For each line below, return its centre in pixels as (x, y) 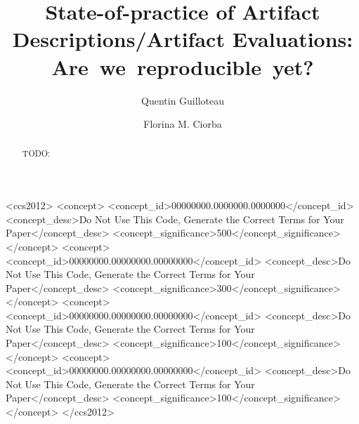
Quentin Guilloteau (183, 100)
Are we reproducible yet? (183, 66)
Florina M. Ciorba (183, 124)
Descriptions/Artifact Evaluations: (183, 39)
